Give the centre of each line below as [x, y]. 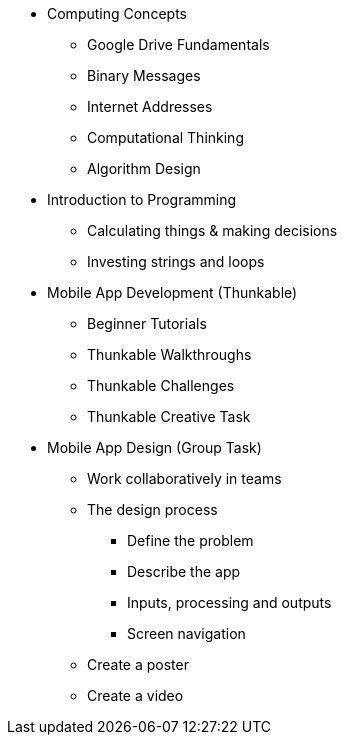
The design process [152, 509]
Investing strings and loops [176, 261]
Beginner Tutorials [147, 323]
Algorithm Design [144, 168]
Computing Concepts [117, 13]
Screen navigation [186, 633]
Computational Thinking [165, 137]
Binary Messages [144, 75]
